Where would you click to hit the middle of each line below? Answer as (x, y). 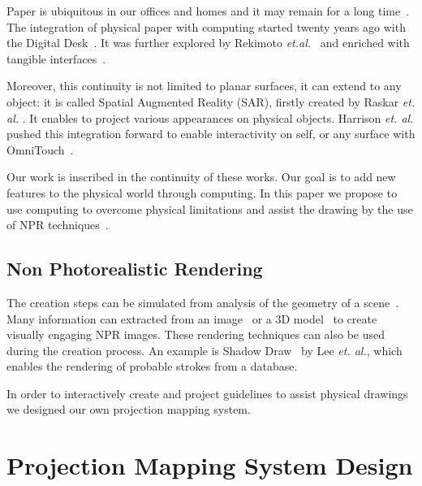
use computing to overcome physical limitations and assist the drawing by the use (210, 208)
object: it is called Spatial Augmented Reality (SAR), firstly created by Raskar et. (211, 101)
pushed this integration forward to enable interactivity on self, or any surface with (211, 134)
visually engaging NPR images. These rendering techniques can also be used (196, 334)
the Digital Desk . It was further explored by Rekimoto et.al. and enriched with (208, 43)
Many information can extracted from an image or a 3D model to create (192, 318)
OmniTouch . (40, 149)
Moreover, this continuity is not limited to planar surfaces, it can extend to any (204, 86)
